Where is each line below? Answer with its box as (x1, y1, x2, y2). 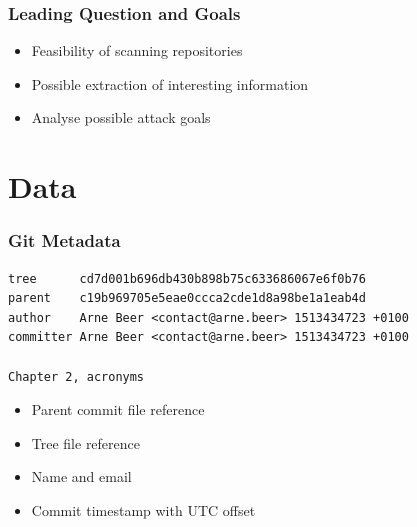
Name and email (31, 466, 132, 487)
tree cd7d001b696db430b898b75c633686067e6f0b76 (8, 271, 366, 286)
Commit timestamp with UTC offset (31, 499, 256, 520)
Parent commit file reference (31, 399, 205, 420)
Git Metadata (8, 228, 121, 253)
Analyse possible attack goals (31, 107, 211, 128)
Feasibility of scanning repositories (31, 40, 243, 61)
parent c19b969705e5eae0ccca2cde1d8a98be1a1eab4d (8, 291, 366, 306)
